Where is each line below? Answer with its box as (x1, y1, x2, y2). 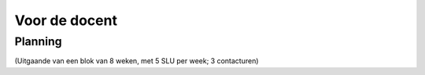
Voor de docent (14, 12, 118, 29)
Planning (14, 34, 62, 48)
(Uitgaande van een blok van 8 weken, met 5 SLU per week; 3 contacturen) (14, 56, 259, 66)
